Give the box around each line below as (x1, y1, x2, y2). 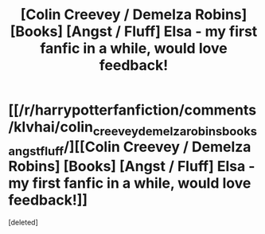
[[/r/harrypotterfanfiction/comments (8, 101, 257, 119)
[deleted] (8, 217, 38, 228)
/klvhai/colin (8, 118, 94, 136)
